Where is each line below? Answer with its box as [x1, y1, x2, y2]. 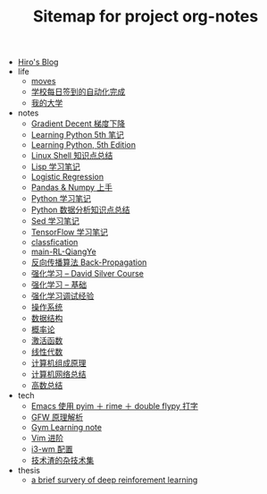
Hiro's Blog [17, 56, 59, 68]
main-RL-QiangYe [30, 246, 96, 257]
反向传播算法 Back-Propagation [30, 257, 147, 268]
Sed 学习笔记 [30, 216, 80, 226]
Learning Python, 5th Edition [30, 140, 137, 150]
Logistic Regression [30, 172, 104, 183]
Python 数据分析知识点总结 [30, 204, 131, 216]
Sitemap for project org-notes [32, 6, 259, 27]
